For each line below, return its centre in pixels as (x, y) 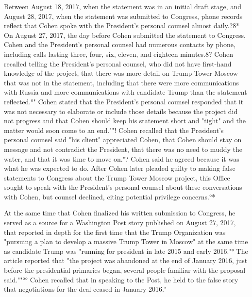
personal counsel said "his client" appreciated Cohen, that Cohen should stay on (123, 140)
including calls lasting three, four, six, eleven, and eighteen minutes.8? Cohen (119, 54)
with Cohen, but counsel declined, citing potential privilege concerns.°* (110, 196)
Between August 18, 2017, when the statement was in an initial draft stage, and (123, 6)
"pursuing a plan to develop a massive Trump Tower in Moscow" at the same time (126, 241)
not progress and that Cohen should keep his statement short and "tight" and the (125, 121)
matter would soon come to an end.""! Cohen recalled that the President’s (114, 130)
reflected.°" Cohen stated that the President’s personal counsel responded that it (124, 101)
